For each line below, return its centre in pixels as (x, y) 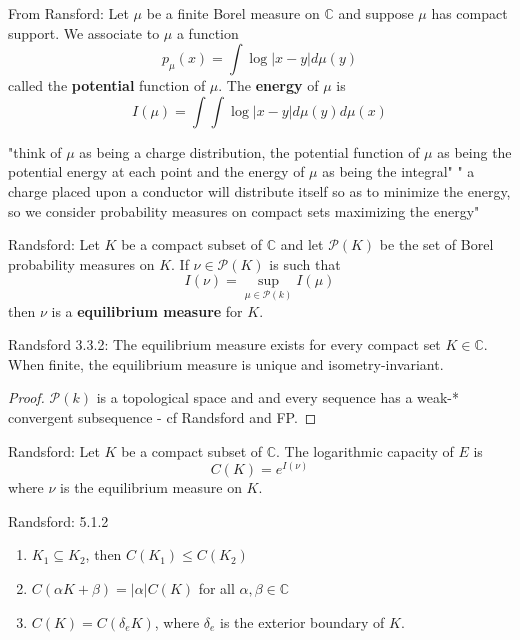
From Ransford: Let (68, 13)
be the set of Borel (436, 244)
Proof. (26, 397)
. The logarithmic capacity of (365, 450)
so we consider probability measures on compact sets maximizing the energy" (244, 210)
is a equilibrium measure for (147, 310)
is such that (305, 263)
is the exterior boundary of (302, 621)
